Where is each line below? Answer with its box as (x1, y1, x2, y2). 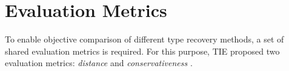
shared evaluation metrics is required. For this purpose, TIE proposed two (5, 44, 280, 57)
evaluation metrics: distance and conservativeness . (5, 56, 193, 69)
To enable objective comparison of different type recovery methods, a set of (5, 33, 284, 46)
